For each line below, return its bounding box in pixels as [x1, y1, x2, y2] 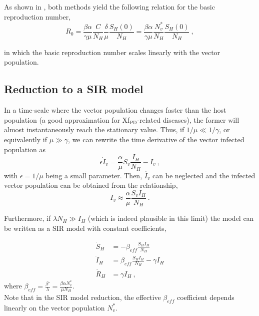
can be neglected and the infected [152, 170, 255, 180]
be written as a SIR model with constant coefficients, [4, 222, 166, 233]
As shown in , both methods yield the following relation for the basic [4, 2, 215, 12]
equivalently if [4, 134, 47, 144]
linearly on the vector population [4, 302, 105, 312]
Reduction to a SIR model [4, 81, 143, 97]
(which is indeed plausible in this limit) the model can [87, 213, 254, 223]
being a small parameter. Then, [45, 170, 142, 180]
